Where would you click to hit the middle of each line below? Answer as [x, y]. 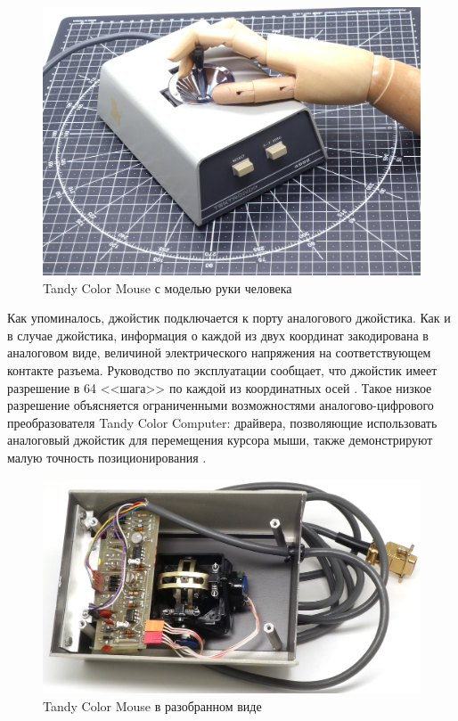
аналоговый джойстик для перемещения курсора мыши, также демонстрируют [220, 440]
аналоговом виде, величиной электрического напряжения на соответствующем [219, 352]
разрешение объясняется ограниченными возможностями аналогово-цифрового [221, 405]
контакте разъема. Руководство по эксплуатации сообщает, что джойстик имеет [222, 369]
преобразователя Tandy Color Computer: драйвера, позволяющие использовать [222, 422]
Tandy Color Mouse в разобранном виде [152, 705]
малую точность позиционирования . [107, 457]
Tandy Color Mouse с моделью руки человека [168, 287]
